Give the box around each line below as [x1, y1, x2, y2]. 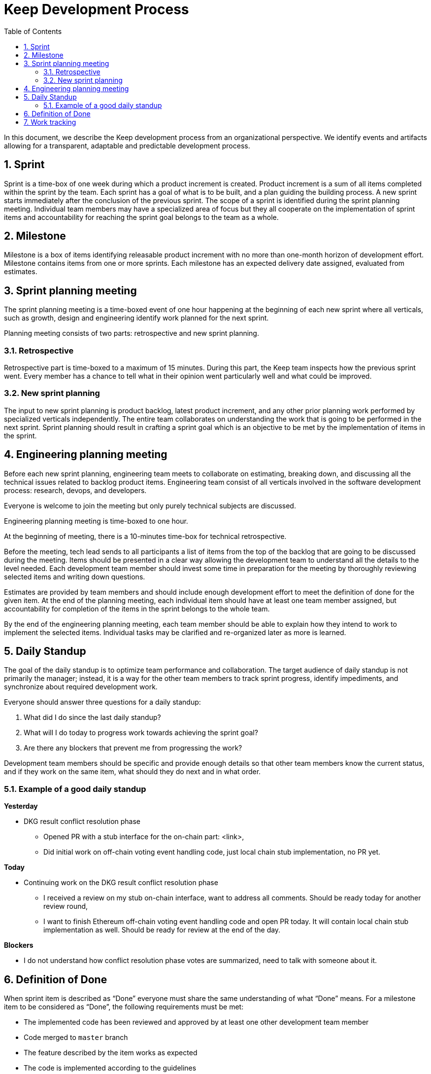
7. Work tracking [24, 117, 76, 126]
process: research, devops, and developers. [4, 486, 147, 495]
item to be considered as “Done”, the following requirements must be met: [4, 1002, 244, 1011]
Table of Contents [4, 27, 62, 36]
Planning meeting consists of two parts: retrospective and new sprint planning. [4, 329, 259, 338]
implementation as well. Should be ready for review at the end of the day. [43, 926, 281, 934]
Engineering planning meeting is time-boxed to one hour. [4, 516, 188, 525]
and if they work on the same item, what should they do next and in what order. [4, 767, 261, 776]
